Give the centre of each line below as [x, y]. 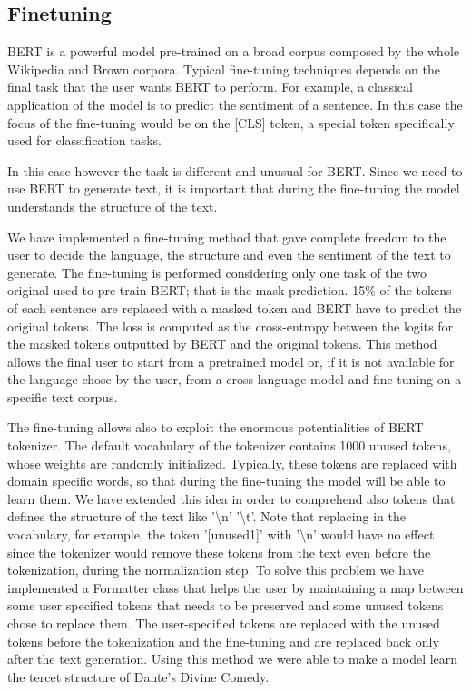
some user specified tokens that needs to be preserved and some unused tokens [226, 605]
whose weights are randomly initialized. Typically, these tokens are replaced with [232, 463]
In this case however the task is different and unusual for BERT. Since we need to [235, 170]
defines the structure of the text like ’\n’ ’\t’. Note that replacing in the [206, 516]
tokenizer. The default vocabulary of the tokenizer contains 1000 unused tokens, [229, 445]
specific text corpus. [63, 396]
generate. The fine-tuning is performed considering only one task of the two [217, 272]
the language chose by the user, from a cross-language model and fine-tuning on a [235, 379]
